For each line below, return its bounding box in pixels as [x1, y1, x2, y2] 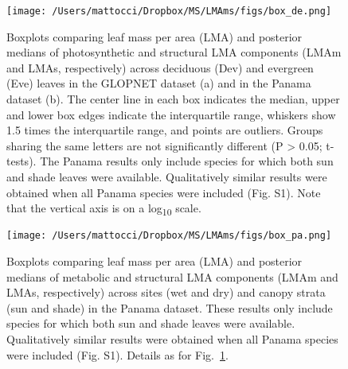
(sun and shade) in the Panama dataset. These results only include [6, 299, 333, 316]
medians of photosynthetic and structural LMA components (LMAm [6, 44, 342, 60]
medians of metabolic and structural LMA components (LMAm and [6, 268, 338, 285]
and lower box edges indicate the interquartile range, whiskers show [6, 106, 336, 122]
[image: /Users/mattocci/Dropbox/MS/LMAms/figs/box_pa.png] [6, 230, 332, 242]
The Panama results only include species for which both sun [40, 153, 334, 169]
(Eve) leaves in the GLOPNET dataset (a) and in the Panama [6, 75, 311, 91]
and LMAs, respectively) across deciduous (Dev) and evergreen [6, 59, 314, 76]
